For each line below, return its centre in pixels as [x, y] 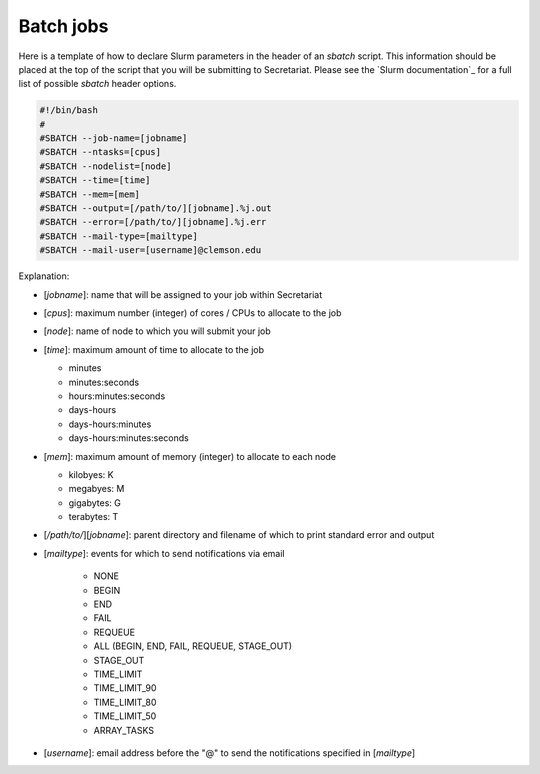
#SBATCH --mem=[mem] [89, 194]
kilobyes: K [91, 474]
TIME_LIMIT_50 [125, 716]
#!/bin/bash [69, 110]
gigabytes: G [95, 502]
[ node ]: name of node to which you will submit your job [157, 331]
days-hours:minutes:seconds [128, 438]
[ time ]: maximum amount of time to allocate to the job [154, 349]
